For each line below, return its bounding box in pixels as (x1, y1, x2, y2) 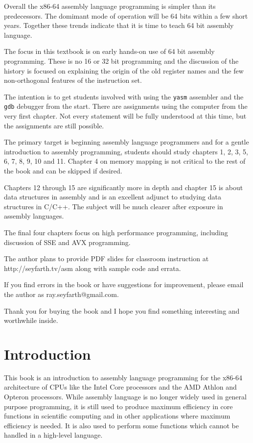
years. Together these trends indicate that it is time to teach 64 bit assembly (4, 20, 234, 30)
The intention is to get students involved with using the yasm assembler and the (4, 91, 244, 101)
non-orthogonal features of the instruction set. (4, 75, 142, 85)
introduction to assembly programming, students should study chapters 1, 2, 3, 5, (4, 146, 248, 156)
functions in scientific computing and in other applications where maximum (4, 411, 230, 421)
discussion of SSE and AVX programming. (4, 237, 131, 247)
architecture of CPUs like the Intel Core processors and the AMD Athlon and (4, 382, 237, 392)
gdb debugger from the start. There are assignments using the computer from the (4, 101, 248, 111)
